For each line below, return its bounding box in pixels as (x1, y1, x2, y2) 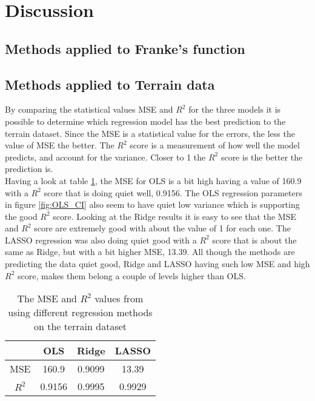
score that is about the (212, 233, 297, 246)
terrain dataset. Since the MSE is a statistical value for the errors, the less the (5, 127, 295, 139)
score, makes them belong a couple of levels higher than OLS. (17, 269, 246, 282)
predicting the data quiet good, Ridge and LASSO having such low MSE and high (5, 257, 310, 270)
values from (94, 291, 144, 306)
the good (5, 210, 38, 222)
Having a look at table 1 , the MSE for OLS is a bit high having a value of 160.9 (5, 174, 302, 187)
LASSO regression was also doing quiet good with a (5, 233, 197, 246)
